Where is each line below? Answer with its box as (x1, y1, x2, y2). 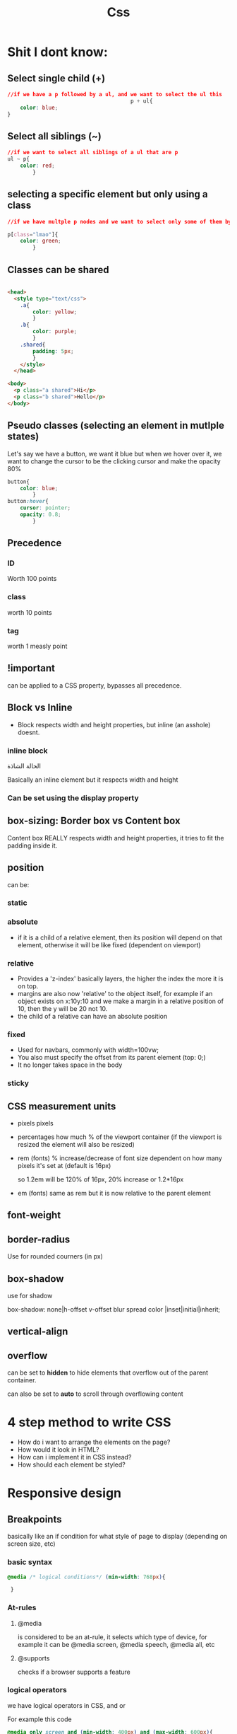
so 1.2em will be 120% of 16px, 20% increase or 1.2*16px (17, 1175, 184, 1184)
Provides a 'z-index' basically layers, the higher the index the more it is (17, 974, 224, 983)
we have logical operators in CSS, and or (7, 1701, 126, 1709)
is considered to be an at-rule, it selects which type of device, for (17, 1632, 207, 1641)
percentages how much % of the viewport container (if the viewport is (17, 1133, 222, 1141)
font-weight (7, 1209, 61, 1221)
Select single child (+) (7, 72, 106, 84)
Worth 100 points (7, 574, 57, 583)
